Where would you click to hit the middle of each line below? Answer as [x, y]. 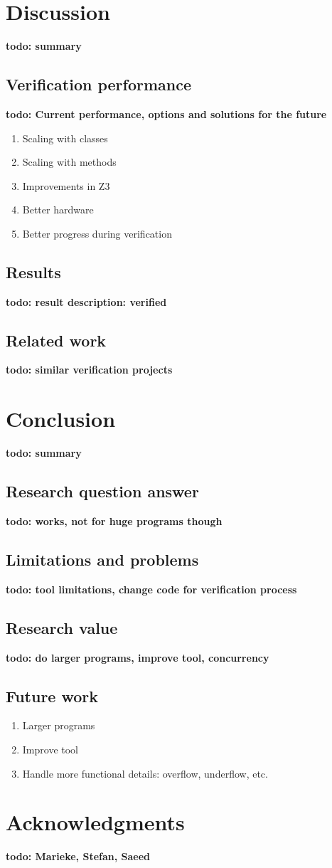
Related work [56, 340]
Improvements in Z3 [66, 185]
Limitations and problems [102, 559]
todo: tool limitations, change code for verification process [151, 589]
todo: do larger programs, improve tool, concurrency [138, 657]
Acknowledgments [95, 822]
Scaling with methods [69, 162]
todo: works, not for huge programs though [114, 521]
